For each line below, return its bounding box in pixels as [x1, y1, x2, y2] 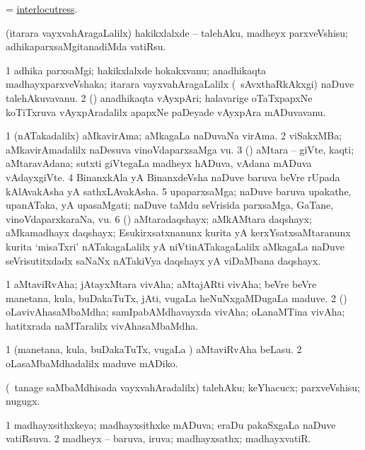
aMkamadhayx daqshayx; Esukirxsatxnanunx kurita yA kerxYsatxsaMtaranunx [6, 225, 351, 240]
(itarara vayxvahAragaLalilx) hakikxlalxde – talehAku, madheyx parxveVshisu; [6, 25, 348, 40]
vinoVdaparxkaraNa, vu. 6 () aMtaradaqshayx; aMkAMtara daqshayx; [6, 211, 312, 226]
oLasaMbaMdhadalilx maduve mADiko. [6, 356, 178, 371]
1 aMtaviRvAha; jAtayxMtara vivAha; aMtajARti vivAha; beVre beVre [6, 277, 317, 292]
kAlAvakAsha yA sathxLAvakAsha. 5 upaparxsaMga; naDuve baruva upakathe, [6, 183, 352, 198]
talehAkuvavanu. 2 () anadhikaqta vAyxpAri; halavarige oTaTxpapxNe [6, 90, 313, 105]
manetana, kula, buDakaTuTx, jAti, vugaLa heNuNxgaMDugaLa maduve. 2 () [6, 290, 347, 305]
